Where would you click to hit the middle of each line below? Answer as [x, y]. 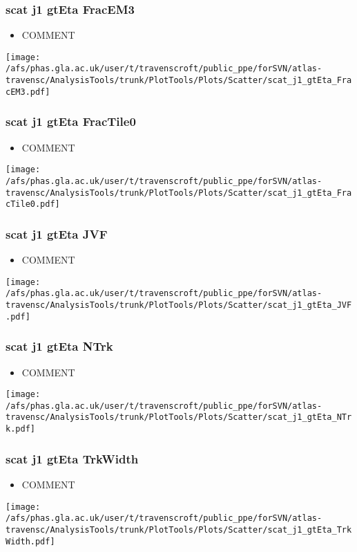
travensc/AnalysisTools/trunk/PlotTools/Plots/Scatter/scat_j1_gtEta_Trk [179, 530]
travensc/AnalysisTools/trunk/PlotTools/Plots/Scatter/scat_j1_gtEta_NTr [179, 417]
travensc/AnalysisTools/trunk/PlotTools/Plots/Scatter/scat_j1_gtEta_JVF [179, 305]
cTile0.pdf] [33, 204]
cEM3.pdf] [28, 92]
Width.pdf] [30, 541]
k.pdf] [20, 429]
